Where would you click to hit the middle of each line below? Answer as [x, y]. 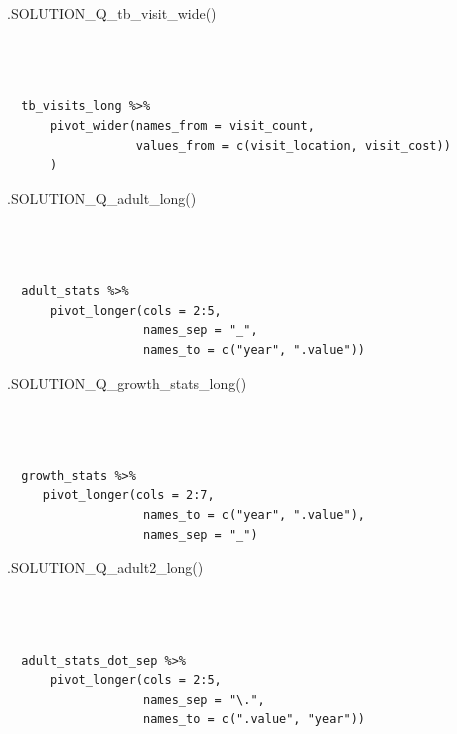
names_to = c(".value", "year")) [254, 719]
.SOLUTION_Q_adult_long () [102, 197]
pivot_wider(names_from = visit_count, [182, 125]
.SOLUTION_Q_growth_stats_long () [127, 382]
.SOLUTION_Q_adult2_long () [105, 567]
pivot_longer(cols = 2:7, [128, 495]
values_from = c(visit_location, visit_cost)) [293, 145]
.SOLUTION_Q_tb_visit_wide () [112, 13]
